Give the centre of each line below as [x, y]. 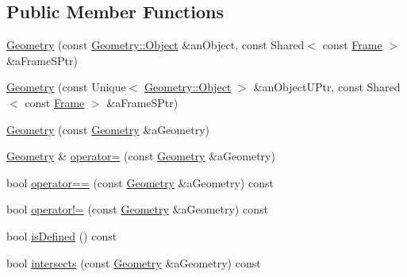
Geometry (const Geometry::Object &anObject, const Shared [156, 45]
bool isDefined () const [62, 235]
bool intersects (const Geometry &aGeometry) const [134, 262]
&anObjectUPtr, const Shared [327, 87]
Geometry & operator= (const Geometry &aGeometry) [141, 156]
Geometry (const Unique [66, 87]
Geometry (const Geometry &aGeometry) [108, 129]
